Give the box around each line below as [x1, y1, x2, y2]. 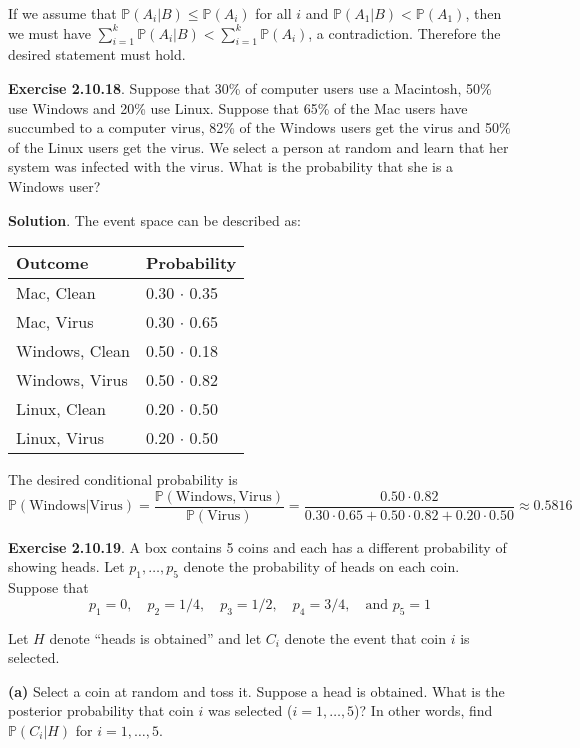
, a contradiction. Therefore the [308, 22, 501, 43]
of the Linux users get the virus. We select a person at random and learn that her [8, 136, 509, 157]
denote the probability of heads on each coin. [183, 556, 460, 577]
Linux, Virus [16, 426, 104, 450]
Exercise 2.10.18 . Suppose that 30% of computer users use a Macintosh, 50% [8, 77, 492, 98]
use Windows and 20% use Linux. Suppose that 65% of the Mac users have [8, 97, 468, 118]
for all [255, 3, 292, 23]
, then [465, 3, 502, 23]
